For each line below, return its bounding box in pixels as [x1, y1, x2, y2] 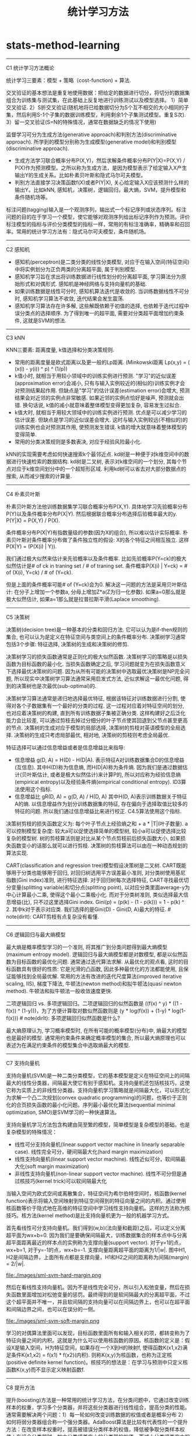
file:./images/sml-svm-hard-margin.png [6, 1271, 101, 1278]
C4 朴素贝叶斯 [6, 490, 41, 497]
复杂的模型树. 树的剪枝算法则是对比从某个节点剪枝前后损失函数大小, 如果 [6, 834, 181, 841]
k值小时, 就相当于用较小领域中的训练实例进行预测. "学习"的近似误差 [14, 372, 177, 379]
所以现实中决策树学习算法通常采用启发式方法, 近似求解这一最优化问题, [13, 675, 182, 682]
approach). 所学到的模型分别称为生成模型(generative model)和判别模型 [6, 138, 177, 145]
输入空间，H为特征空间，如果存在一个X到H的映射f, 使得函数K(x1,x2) [19, 1344, 183, 1351]
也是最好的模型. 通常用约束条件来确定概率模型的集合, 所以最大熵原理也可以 [6, 1034, 185, 1041]
